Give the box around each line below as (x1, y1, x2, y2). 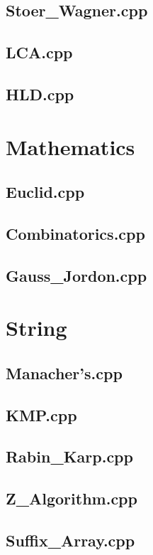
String (6, 313, 67, 342)
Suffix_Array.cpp (6, 529, 135, 551)
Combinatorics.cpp (6, 222, 145, 244)
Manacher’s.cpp (6, 361, 123, 384)
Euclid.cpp (6, 181, 85, 203)
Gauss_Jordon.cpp (6, 264, 147, 286)
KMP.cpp (6, 403, 77, 425)
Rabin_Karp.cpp (6, 445, 133, 467)
